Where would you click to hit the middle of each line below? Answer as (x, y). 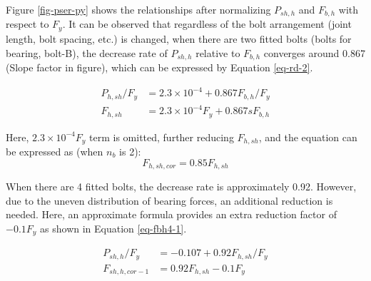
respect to (27, 24)
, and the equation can (308, 137)
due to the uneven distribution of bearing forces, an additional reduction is (169, 200)
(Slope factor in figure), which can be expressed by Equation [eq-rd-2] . (159, 67)
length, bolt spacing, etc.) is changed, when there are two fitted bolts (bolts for (179, 38)
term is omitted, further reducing (162, 137)
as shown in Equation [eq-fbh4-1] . (113, 228)
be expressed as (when (55, 151)
